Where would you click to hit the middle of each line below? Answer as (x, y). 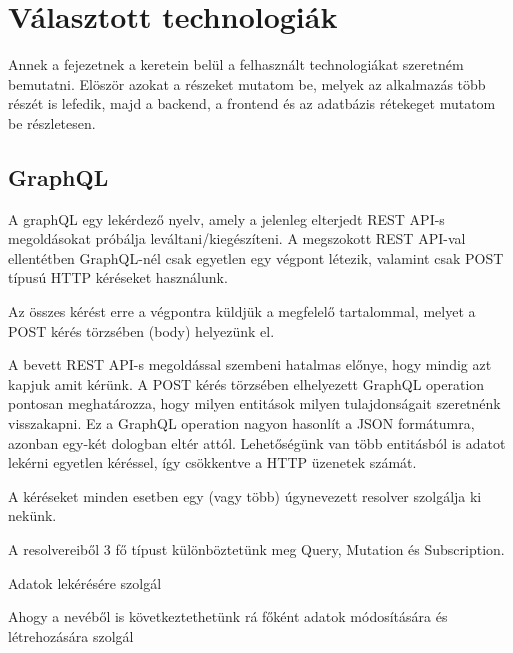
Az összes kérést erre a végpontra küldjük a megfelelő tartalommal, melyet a (242, 311)
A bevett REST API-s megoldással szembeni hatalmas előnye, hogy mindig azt (250, 364)
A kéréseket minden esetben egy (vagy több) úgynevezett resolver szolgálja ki (245, 495)
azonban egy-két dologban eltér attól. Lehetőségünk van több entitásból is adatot (257, 442)
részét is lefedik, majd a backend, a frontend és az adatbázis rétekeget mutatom (252, 103)
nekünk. (32, 515)
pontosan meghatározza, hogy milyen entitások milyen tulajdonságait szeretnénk (254, 403)
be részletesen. (52, 122)
